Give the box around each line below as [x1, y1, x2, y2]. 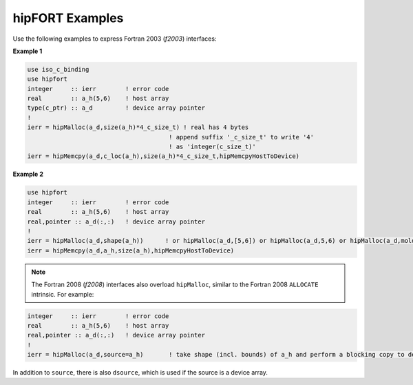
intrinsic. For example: [31, 290, 94, 298]
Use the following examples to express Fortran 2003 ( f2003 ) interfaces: [12, 34, 217, 43]
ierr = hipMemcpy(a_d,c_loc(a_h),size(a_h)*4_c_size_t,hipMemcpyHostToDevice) [27, 152, 299, 160]
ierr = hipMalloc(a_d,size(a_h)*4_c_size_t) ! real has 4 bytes [27, 124, 249, 131]
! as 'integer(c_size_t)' [169, 143, 256, 151]
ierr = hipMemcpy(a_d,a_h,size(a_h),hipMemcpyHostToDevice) [27, 246, 235, 255]
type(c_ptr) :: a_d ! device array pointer [27, 104, 206, 112]
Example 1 [12, 47, 43, 55]
